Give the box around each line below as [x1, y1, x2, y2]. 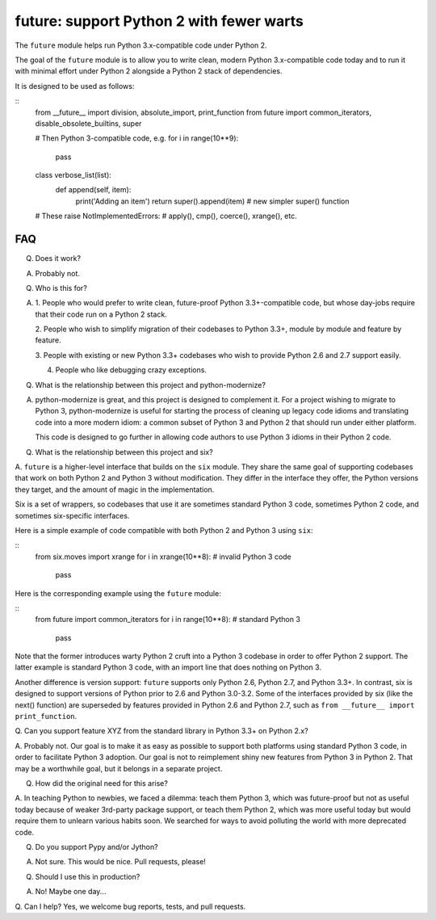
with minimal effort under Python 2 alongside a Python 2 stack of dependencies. [15, 66, 283, 76]
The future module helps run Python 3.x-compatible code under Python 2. [15, 40, 267, 50]
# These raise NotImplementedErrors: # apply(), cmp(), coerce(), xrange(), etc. [35, 211, 298, 221]
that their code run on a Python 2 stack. [35, 309, 167, 319]
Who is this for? [35, 283, 88, 292]
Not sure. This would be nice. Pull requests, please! [35, 857, 206, 867]
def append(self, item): [55, 185, 132, 195]
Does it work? [35, 254, 81, 263]
